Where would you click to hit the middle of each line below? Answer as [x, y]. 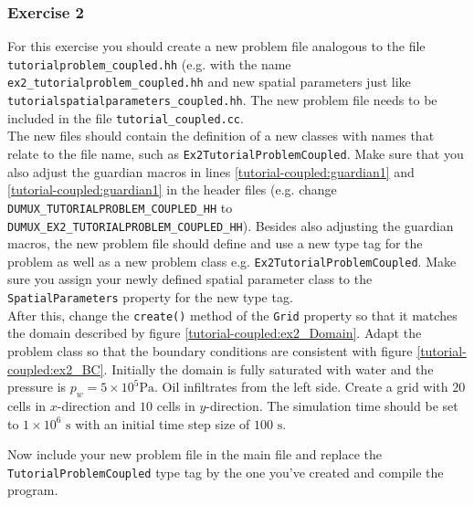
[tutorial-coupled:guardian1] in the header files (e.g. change [172, 189]
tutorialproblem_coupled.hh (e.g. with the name [149, 63]
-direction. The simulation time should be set [332, 405]
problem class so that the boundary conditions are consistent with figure [210, 350]
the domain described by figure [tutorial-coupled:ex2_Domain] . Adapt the [215, 333]
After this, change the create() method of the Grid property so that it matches [232, 315]
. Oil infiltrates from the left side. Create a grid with [301, 387]
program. [33, 490]
